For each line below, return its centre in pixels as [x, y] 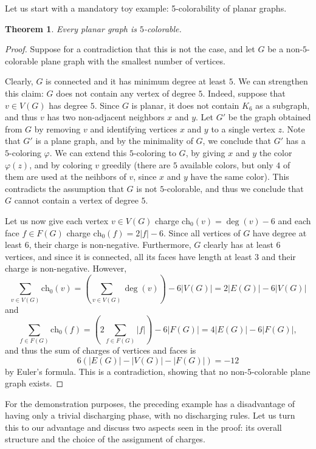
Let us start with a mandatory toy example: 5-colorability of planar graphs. [146, 8]
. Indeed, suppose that [244, 93]
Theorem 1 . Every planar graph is [71, 28]
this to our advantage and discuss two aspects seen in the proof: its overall [143, 427]
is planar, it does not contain [185, 105]
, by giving [205, 152]
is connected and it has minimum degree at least [136, 81]
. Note [294, 129]
